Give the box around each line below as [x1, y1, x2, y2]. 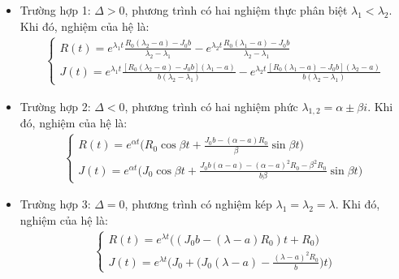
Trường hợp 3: [20, 195, 91, 212]
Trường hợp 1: [20, 2, 91, 18]
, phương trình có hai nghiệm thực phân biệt [124, 2, 348, 18]
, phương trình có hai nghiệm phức [124, 97, 298, 114]
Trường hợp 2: [20, 97, 91, 114]
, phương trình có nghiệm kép [124, 195, 272, 212]
